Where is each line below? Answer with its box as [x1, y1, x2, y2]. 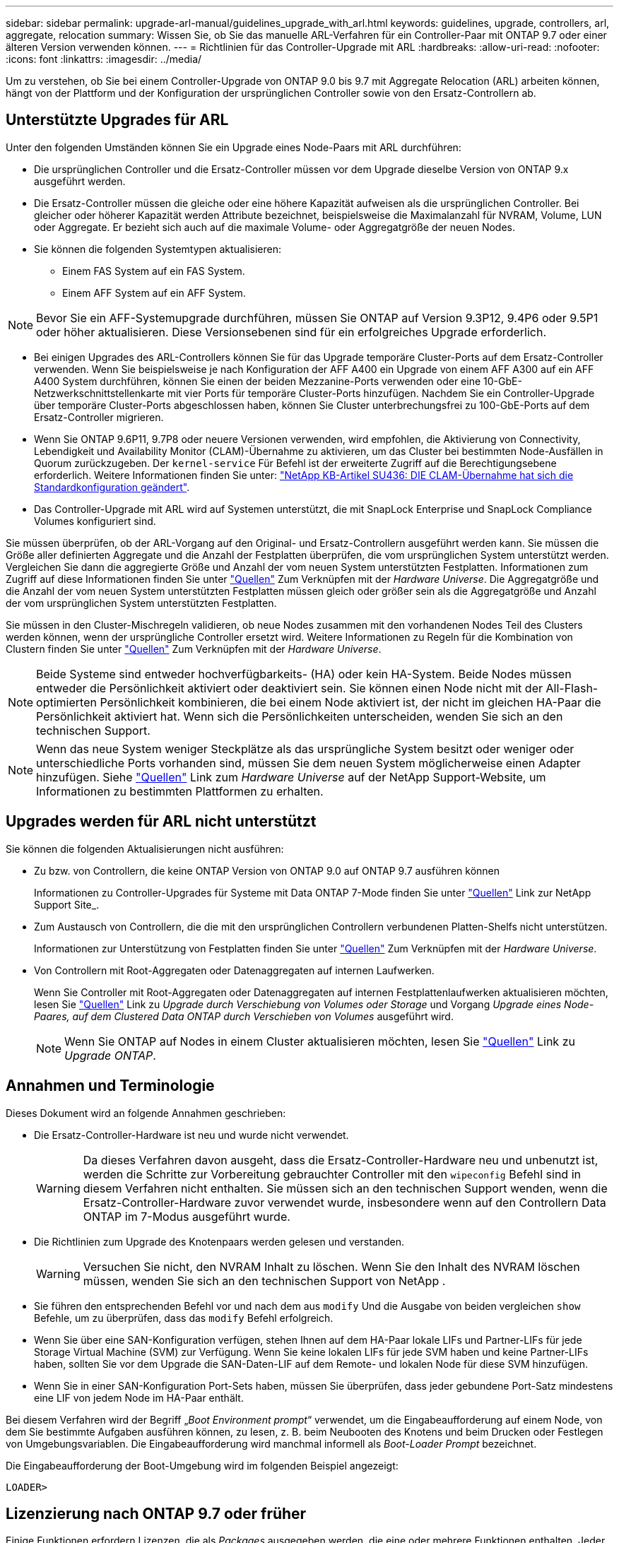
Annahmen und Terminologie [6, 1077, 215, 1095]
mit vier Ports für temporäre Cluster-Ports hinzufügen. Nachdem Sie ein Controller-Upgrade [167, 386, 595, 399]
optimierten [36, 694, 97, 709]
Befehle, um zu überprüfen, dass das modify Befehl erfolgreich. [34, 1311, 334, 1324]
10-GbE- [483, 374, 522, 387]
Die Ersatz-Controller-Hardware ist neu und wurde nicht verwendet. [34, 1128, 349, 1141]
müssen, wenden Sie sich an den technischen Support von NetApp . [83, 1273, 446, 1288]
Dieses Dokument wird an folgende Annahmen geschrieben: [6, 1106, 286, 1119]
